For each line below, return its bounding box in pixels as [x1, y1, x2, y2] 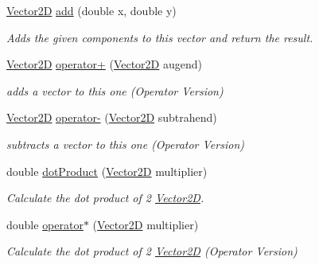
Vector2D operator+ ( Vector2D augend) [6, 56, 202, 72]
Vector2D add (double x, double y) [6, 2, 177, 18]
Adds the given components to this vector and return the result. [6, 29, 313, 45]
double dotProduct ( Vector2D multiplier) [6, 162, 208, 179]
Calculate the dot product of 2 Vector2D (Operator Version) [6, 243, 298, 259]
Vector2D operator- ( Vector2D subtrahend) [6, 109, 217, 126]
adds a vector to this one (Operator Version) [6, 82, 224, 99]
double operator [6, 216, 84, 232]
